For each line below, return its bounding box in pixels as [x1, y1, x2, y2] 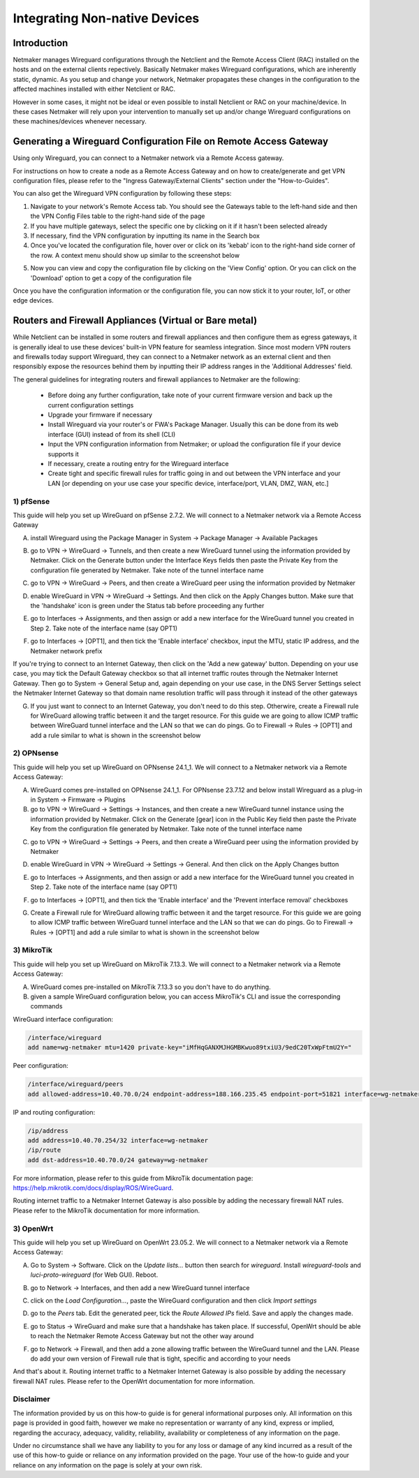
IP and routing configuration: [13, 1108, 96, 1116]
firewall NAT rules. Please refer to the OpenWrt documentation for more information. [13, 1377, 255, 1385]
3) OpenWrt [13, 1224, 54, 1233]
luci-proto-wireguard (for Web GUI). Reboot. [30, 1270, 159, 1279]
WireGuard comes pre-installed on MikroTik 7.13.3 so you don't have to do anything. [30, 983, 272, 991]
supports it [47, 449, 80, 458]
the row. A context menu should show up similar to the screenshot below [30, 251, 240, 259]
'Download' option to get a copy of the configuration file [30, 273, 192, 282]
